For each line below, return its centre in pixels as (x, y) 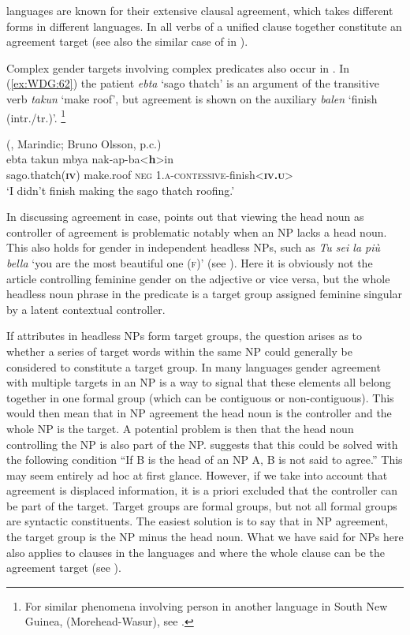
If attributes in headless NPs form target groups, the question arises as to (184, 336)
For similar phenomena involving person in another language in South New (206, 605)
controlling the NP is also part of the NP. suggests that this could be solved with (202, 444)
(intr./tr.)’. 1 (36, 116)
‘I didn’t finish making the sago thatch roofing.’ (121, 190)
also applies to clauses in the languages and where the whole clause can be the (196, 552)
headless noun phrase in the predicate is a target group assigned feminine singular (205, 294)
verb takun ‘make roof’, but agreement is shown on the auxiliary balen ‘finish (192, 98)
